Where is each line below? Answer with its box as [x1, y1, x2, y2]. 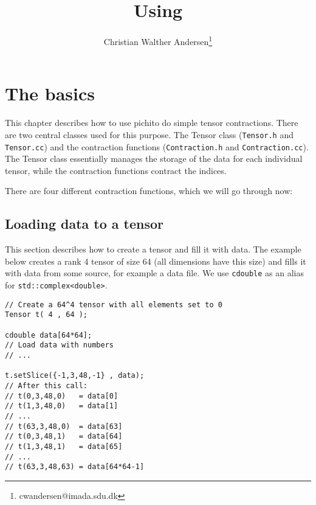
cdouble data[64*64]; [5, 330, 92, 340]
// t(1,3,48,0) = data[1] [5, 402, 118, 411]
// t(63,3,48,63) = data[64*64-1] [5, 462, 145, 472]
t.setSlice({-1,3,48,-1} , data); [5, 371, 145, 380]
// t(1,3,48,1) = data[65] [5, 442, 123, 451]
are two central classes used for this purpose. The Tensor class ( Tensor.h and [5, 128, 294, 141]
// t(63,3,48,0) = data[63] [5, 422, 123, 431]
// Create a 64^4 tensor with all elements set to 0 [5, 300, 222, 309]
